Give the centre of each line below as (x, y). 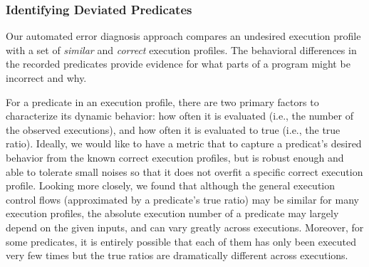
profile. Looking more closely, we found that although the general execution (171, 185)
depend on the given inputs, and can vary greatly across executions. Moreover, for (185, 227)
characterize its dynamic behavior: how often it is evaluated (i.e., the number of (180, 116)
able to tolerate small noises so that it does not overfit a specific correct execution (184, 171)
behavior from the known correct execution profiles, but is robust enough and (175, 157)
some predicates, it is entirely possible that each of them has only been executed (181, 241)
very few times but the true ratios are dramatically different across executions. (177, 255)
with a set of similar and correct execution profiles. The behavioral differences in (181, 49)
